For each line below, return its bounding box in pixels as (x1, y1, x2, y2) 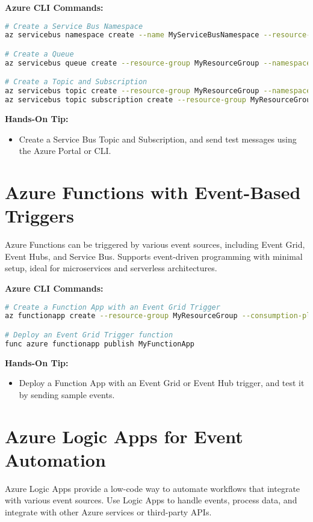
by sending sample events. (19, 388, 115, 401)
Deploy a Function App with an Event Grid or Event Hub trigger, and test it (19, 376, 305, 389)
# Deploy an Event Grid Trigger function (5, 330, 173, 339)
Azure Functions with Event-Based (5, 180, 301, 204)
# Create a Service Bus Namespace (5, 22, 143, 31)
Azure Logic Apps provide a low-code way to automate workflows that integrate (5, 482, 300, 494)
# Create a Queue (5, 50, 74, 58)
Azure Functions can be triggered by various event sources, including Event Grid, (5, 238, 305, 251)
